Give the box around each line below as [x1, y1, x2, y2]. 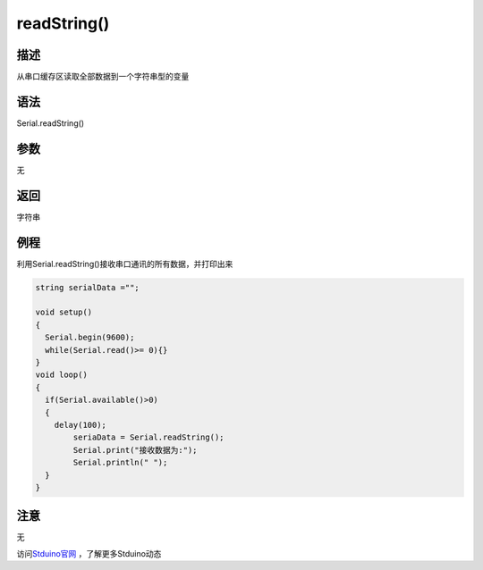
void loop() [35, 370, 89, 380]
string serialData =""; [35, 282, 140, 292]
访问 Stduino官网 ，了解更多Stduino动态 [16, 548, 162, 558]
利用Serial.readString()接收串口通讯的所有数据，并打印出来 [16, 258, 233, 269]
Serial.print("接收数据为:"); [72, 445, 198, 455]
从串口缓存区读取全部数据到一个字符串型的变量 [16, 71, 190, 82]
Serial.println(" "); [72, 457, 168, 468]
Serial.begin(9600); [45, 332, 135, 343]
